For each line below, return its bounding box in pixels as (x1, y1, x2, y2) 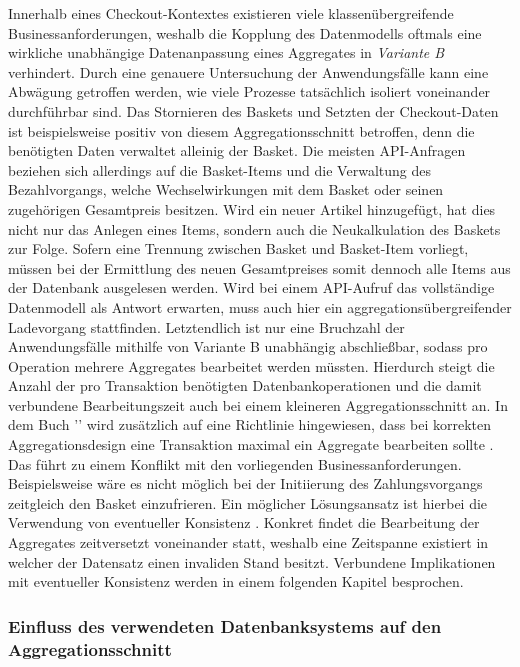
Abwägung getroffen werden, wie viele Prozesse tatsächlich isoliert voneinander (8, 81, 491, 102)
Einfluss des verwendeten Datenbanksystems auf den (8, 613, 442, 638)
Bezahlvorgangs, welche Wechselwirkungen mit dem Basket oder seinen (8, 179, 444, 200)
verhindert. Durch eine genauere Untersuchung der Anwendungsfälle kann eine (8, 61, 489, 82)
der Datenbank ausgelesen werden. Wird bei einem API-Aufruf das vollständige (8, 277, 495, 298)
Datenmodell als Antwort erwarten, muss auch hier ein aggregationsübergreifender (8, 296, 512, 317)
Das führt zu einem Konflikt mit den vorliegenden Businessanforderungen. (8, 453, 462, 474)
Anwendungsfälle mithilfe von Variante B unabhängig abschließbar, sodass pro (8, 336, 488, 357)
